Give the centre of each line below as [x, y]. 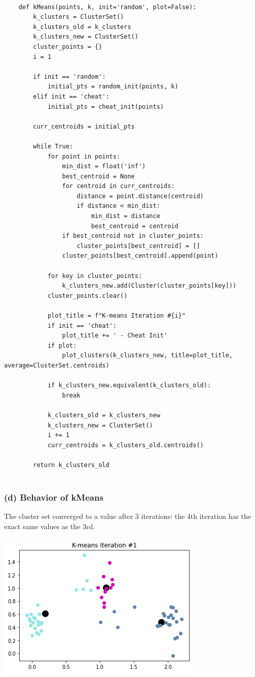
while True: [53, 146]
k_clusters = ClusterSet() [79, 17]
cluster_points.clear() [87, 296]
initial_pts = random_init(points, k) [113, 87]
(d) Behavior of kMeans [54, 497]
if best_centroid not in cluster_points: [133, 236]
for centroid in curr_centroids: [118, 186]
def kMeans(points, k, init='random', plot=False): [107, 7]
